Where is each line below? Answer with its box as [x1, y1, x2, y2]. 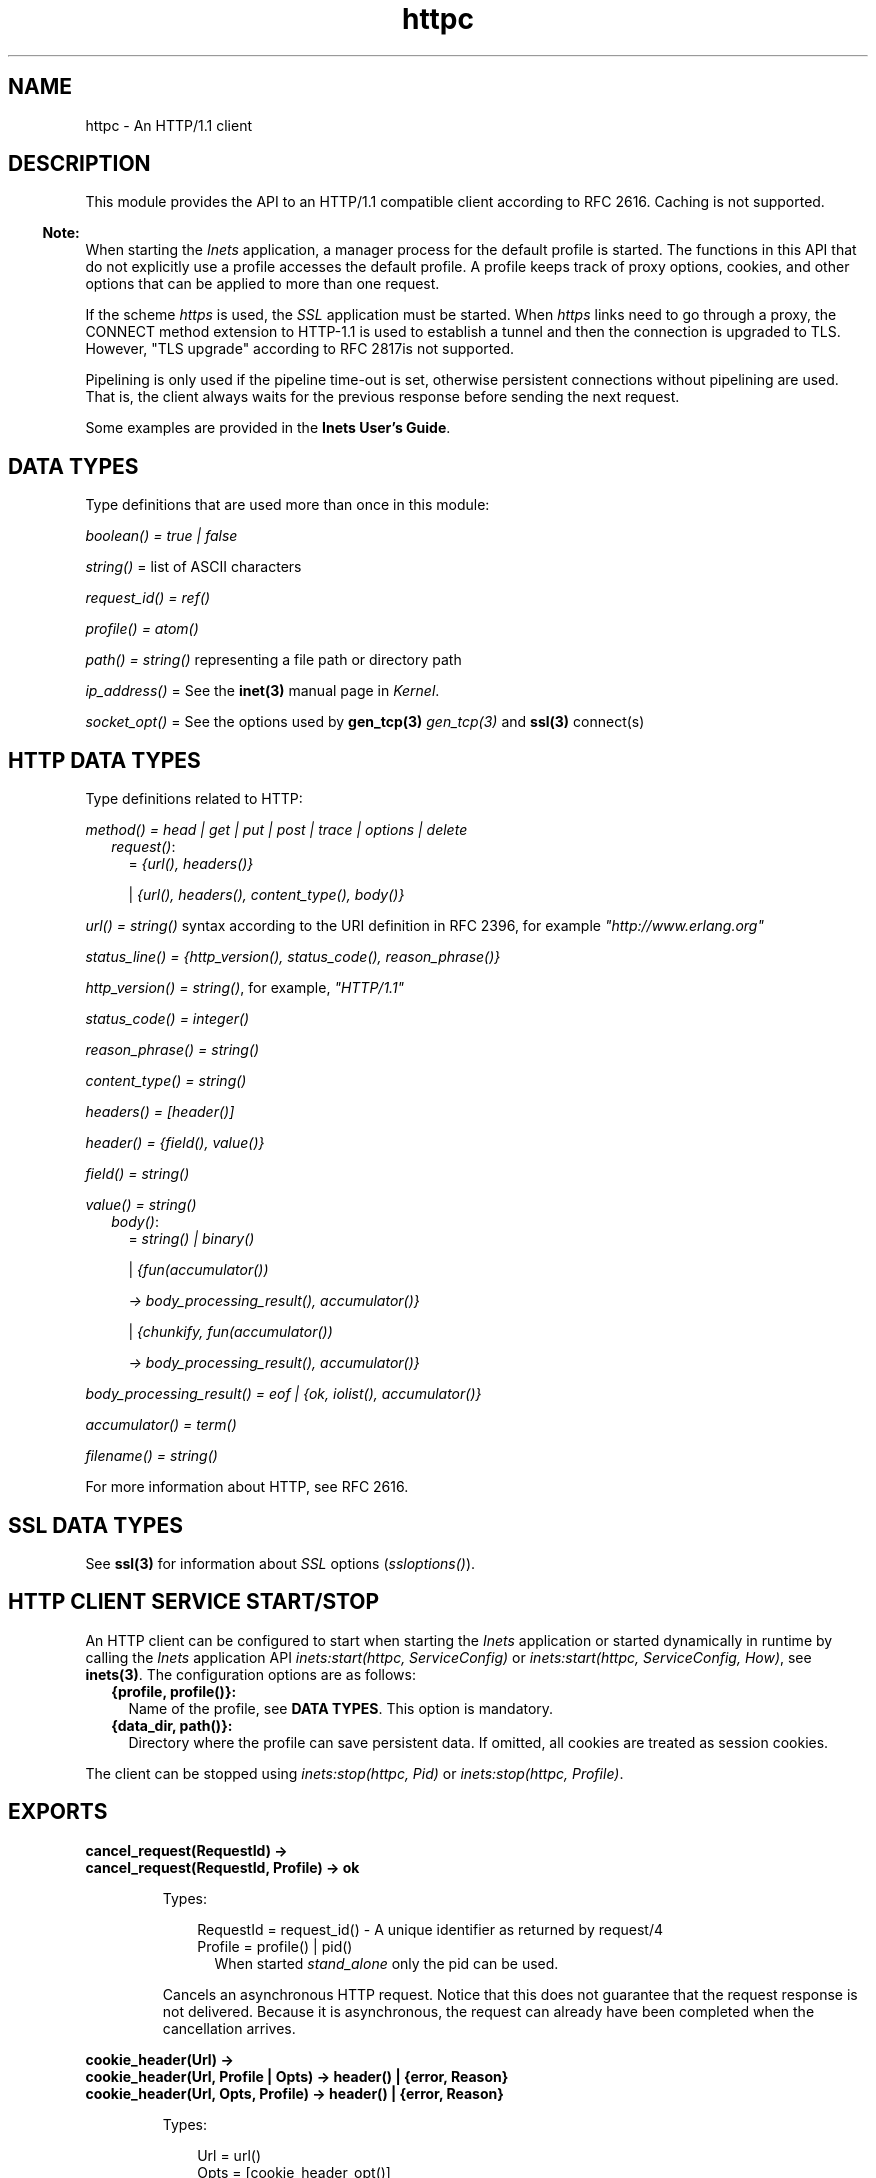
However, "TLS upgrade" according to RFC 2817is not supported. [85, 340, 514, 358]
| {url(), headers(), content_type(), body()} [128, 886, 405, 904]
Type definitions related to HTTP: [85, 790, 303, 808]
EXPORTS [8, 1799, 108, 1825]
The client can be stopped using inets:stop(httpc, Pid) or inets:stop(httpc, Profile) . [85, 1764, 624, 1782]
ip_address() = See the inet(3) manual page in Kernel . [85, 682, 440, 700]
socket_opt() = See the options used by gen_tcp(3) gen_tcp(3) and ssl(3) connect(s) [85, 713, 645, 731]
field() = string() [85, 1165, 190, 1183]
